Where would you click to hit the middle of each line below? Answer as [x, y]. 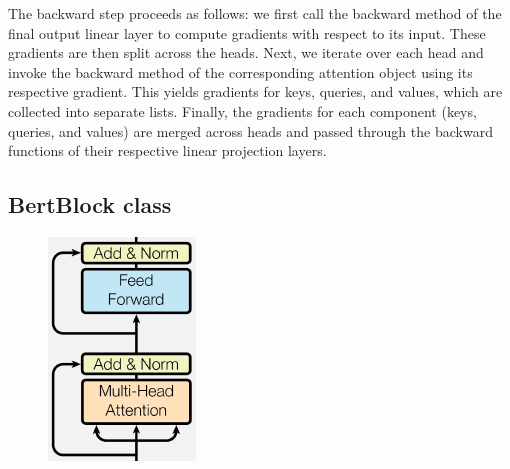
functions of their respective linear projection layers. [167, 150]
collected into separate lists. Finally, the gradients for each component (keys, [242, 110]
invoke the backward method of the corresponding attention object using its [240, 71]
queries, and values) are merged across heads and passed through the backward [250, 130]
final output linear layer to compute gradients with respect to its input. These [247, 32]
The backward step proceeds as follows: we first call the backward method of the [255, 13]
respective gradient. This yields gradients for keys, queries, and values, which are [255, 91]
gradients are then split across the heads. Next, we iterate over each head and [246, 52]
